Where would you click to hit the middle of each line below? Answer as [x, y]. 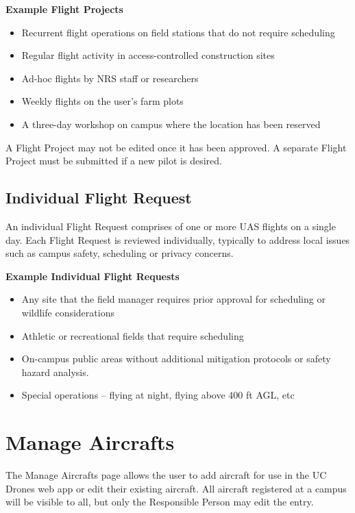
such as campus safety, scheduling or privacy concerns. [120, 253]
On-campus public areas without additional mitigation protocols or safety [176, 359]
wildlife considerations [68, 312]
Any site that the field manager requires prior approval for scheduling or [173, 299]
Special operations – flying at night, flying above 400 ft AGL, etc [158, 395]
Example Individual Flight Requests [93, 276]
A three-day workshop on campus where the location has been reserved [171, 124]
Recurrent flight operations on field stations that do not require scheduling [178, 32]
